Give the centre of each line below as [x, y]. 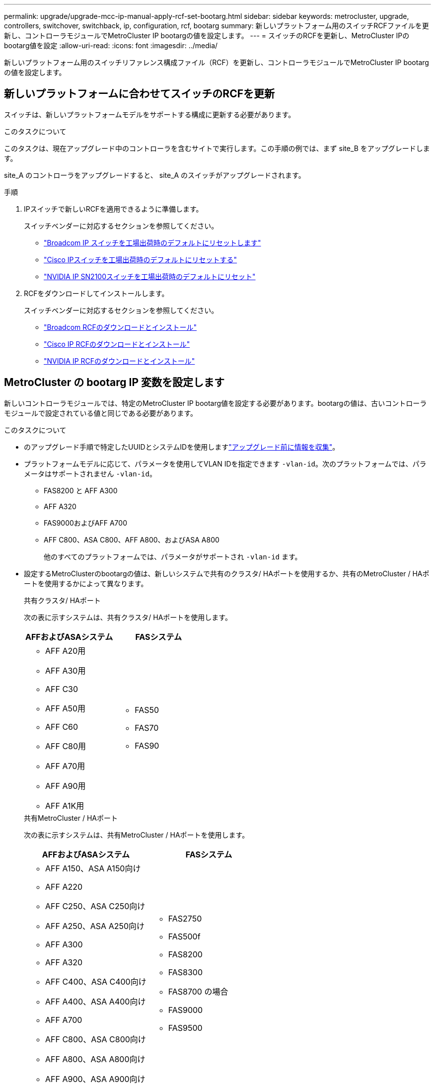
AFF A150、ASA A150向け [93, 868]
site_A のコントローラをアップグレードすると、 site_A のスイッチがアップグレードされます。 [155, 175]
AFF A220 [64, 887]
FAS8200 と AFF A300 [81, 490]
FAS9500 [185, 1028]
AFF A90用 [66, 786]
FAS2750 [185, 918]
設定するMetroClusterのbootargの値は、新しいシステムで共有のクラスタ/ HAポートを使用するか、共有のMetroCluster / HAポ [227, 573]
